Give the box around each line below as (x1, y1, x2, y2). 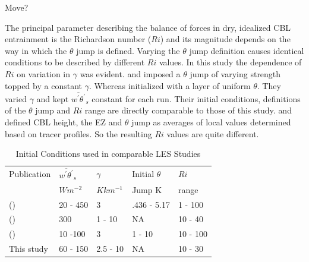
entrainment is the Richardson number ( (5, 33, 152, 45)
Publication (9, 168, 51, 180)
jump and (35, 104, 71, 116)
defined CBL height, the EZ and (5, 116, 122, 128)
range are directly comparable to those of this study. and (84, 104, 292, 116)
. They (257, 79, 281, 91)
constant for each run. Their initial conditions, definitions (92, 92, 301, 105)
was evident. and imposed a (80, 67, 181, 80)
